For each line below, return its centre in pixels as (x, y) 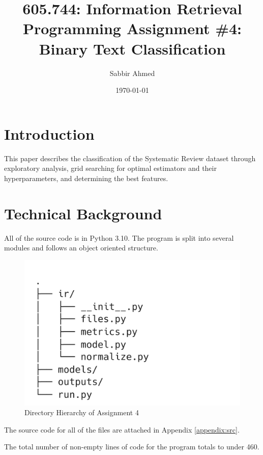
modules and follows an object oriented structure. (81, 248)
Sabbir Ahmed (132, 73)
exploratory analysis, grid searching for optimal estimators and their (110, 168)
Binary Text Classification (132, 48)
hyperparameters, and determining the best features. (86, 178)
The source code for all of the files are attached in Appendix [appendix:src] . (122, 429)
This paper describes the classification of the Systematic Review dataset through (130, 158)
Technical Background (83, 213)
